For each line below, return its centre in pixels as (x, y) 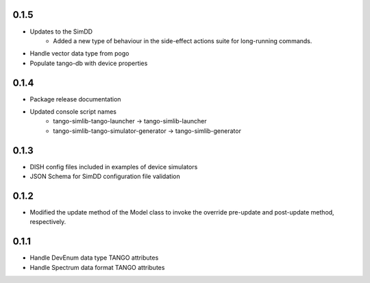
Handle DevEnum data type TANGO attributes (94, 258)
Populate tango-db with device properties (89, 63)
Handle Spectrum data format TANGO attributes (97, 267)
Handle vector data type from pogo (79, 53)
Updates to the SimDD (61, 32)
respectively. (48, 222)
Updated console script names (73, 111)
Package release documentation (75, 99)
